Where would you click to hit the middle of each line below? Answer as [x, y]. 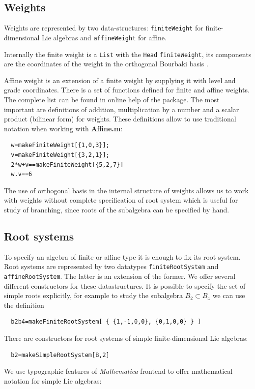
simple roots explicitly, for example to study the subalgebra [94, 295]
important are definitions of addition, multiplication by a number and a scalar [122, 109]
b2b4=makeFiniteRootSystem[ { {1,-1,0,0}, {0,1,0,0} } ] [106, 322]
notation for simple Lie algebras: [53, 380]
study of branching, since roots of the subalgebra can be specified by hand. [117, 209]
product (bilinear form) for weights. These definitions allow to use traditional [120, 119]
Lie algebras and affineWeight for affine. [104, 37]
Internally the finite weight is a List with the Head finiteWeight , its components [128, 54]
